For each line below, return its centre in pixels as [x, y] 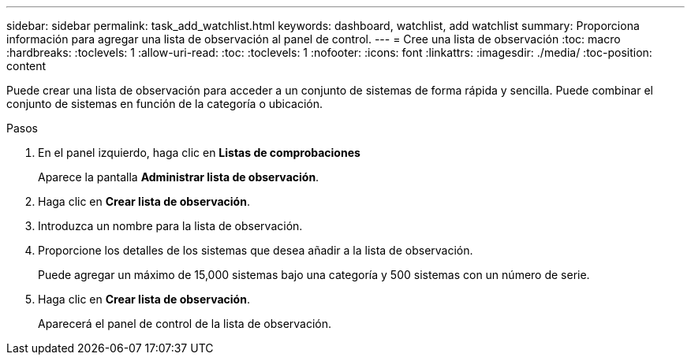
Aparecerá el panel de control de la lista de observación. [185, 324]
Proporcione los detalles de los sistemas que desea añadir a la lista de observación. [256, 250]
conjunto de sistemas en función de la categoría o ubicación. [165, 104]
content [26, 66]
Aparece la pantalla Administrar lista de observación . [179, 177]
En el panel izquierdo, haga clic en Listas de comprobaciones [199, 153]
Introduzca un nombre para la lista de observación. [170, 226]
